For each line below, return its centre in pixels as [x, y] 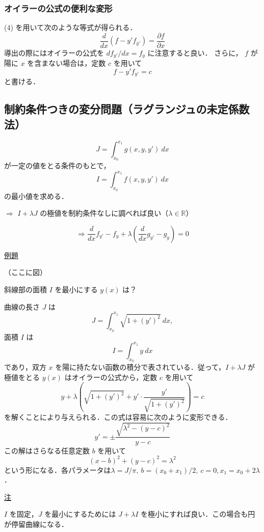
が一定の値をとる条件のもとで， [57, 166]
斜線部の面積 [25, 289]
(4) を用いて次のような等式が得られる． [71, 27]
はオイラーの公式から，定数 [111, 377]
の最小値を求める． [36, 196]
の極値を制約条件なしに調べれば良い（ [104, 213]
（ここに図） [25, 272]
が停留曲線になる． [36, 524]
